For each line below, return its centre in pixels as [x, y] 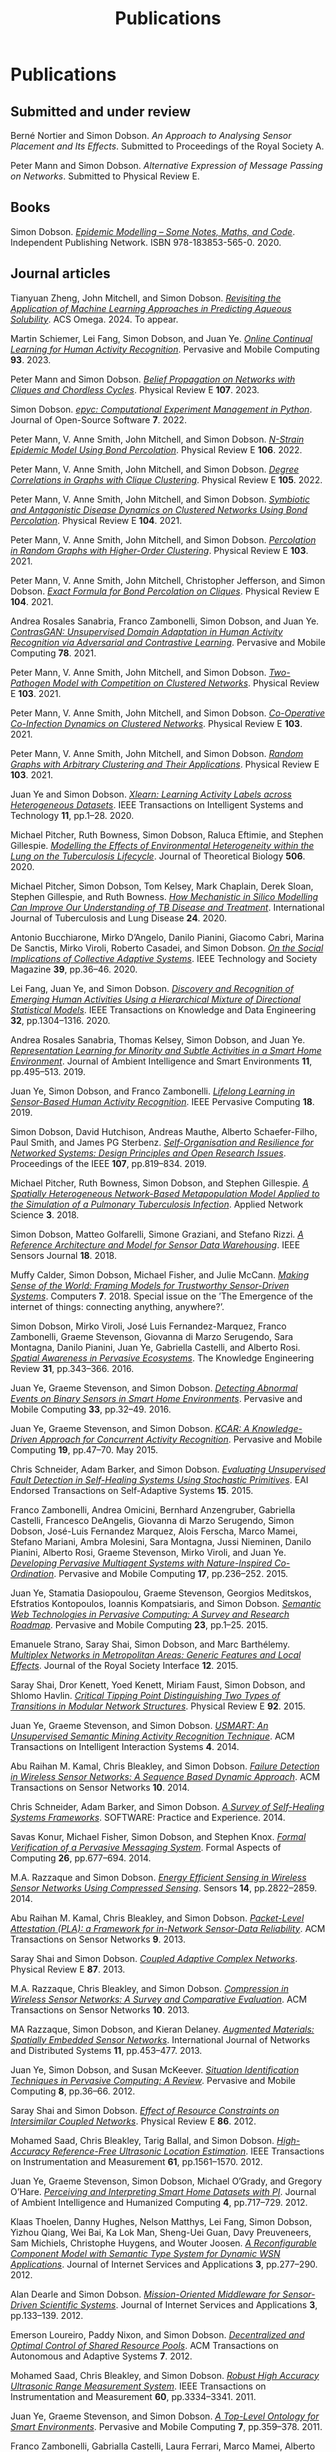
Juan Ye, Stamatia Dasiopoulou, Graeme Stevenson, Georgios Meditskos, [161, 1593]
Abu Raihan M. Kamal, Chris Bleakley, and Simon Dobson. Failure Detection [165, 1766]
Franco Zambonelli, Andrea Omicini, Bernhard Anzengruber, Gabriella [153, 1509]
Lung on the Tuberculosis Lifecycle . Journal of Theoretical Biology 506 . [158, 856]
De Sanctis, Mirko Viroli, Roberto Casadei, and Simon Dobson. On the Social [167, 948]
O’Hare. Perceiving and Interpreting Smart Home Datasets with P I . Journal [163, 2191]
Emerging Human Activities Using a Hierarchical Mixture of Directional [156, 999]
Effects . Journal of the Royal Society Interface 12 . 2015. [124, 1665]
